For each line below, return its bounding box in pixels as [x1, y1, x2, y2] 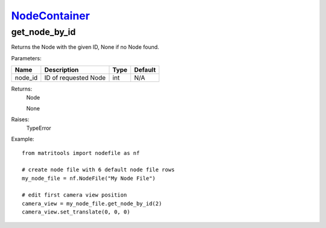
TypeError [26, 124, 51, 131]
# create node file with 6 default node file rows [22, 166, 175, 173]
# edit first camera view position [22, 192, 127, 198]
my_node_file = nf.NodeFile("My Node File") [22, 175, 156, 182]
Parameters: [11, 54, 42, 62]
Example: [11, 136, 34, 143]
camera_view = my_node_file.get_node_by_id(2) [22, 200, 162, 207]
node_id [14, 74, 38, 82]
